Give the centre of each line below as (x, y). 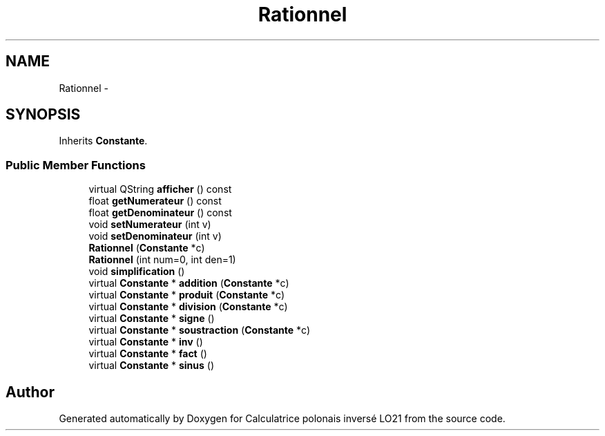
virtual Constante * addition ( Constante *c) (189, 283)
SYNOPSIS (43, 115)
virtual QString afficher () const (160, 189)
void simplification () (137, 272)
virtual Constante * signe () (152, 319)
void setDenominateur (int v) (155, 236)
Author (30, 392)
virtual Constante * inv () (146, 342)
